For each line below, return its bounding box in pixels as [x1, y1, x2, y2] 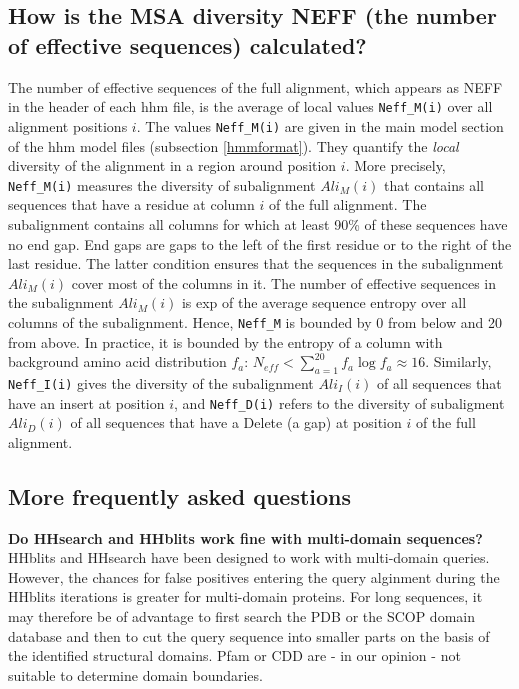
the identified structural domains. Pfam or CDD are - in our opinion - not [8, 645, 461, 666]
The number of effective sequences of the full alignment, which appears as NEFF [8, 76, 503, 97]
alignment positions [8, 115, 128, 136]
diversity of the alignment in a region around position [8, 155, 337, 176]
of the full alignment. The [268, 194, 427, 215]
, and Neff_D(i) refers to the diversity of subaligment [174, 392, 505, 413]
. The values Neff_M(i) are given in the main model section [136, 115, 504, 136]
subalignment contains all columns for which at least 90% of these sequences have [8, 213, 508, 234]
